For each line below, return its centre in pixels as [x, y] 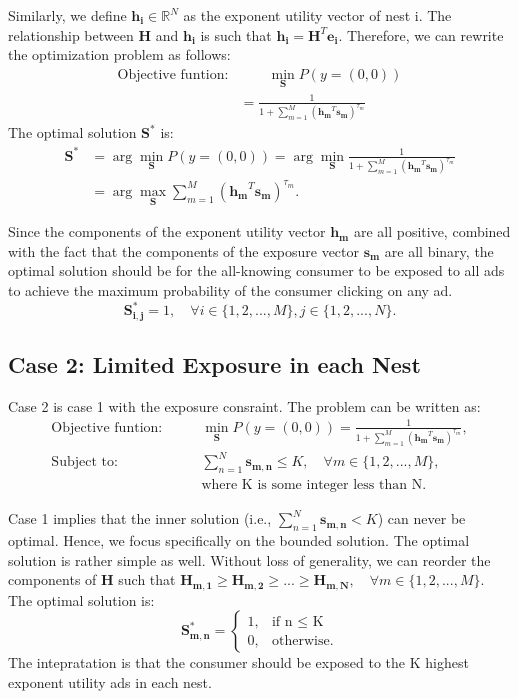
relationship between [71, 34]
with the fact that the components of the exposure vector [183, 250]
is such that [236, 34]
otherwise [300, 640]
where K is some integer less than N [312, 485]
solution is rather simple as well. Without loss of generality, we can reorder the [249, 559]
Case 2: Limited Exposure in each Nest [214, 363]
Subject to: [84, 462]
